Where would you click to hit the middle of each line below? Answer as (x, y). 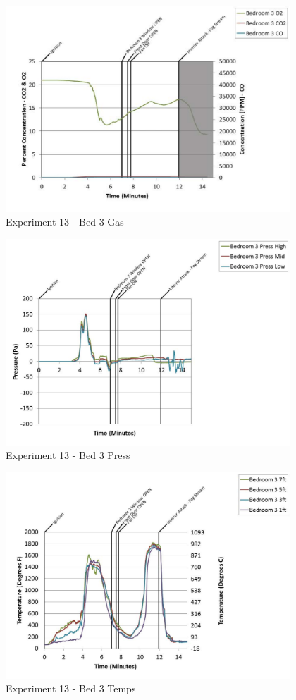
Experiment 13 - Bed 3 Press (68, 455)
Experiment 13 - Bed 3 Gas (65, 222)
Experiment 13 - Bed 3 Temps (71, 688)
